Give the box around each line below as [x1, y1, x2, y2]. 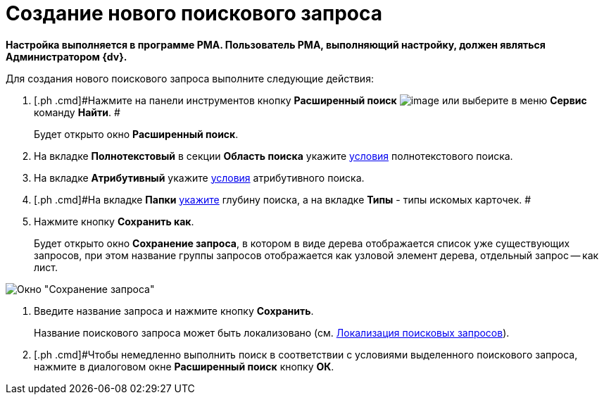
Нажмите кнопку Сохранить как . [34, 215, 194, 227]
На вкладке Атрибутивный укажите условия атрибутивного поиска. [34, 171, 365, 184]
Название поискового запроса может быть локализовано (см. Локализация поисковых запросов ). [34, 326, 510, 339]
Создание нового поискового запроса [6, 1, 382, 25]
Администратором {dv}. [6, 50, 127, 63]
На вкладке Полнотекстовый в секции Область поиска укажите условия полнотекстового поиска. [34, 149, 513, 162]
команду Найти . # [34, 106, 120, 118]
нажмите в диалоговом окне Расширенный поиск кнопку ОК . [34, 360, 334, 373]
